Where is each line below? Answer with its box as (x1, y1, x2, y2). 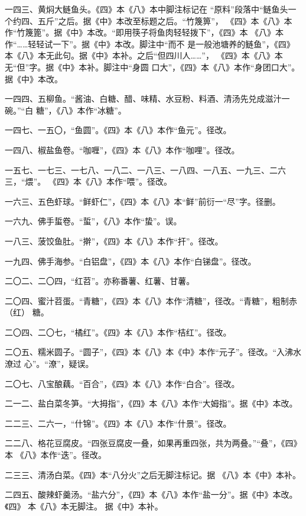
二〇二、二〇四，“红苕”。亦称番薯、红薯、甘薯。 (5, 275, 195, 287)
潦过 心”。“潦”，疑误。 (5, 357, 94, 370)
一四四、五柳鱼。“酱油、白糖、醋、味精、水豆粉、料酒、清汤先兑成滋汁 (5, 92, 282, 105)
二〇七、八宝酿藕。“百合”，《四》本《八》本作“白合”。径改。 (5, 377, 240, 389)
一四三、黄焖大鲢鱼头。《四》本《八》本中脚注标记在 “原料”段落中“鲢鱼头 (5, 3, 288, 15)
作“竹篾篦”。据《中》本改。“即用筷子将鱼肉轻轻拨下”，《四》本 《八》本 (5, 26, 284, 38)
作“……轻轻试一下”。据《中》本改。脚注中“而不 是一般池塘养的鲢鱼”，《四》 (5, 37, 295, 50)
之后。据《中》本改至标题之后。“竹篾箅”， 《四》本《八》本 (58, 14, 292, 27)
